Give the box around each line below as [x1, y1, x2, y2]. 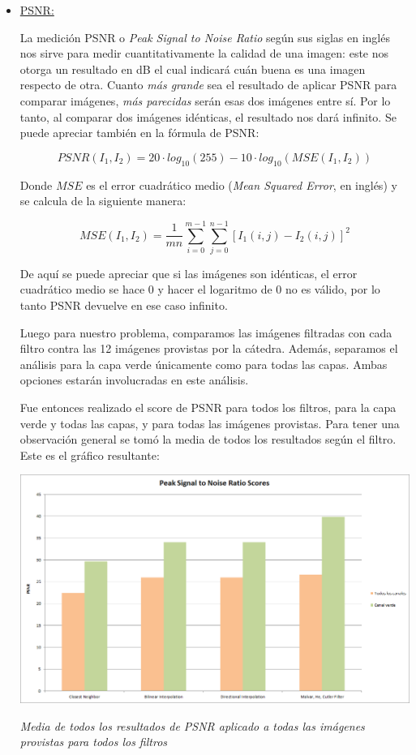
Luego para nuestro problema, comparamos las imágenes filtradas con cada [19, 324, 392, 341]
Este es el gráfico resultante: [19, 446, 160, 463]
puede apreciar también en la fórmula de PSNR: [19, 124, 259, 141]
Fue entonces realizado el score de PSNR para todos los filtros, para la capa [19, 399, 397, 416]
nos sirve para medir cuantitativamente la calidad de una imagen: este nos [19, 45, 389, 62]
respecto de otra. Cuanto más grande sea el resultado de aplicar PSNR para [19, 76, 397, 93]
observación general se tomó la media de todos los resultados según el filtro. [19, 431, 397, 448]
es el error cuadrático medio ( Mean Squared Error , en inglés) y [86, 176, 397, 193]
